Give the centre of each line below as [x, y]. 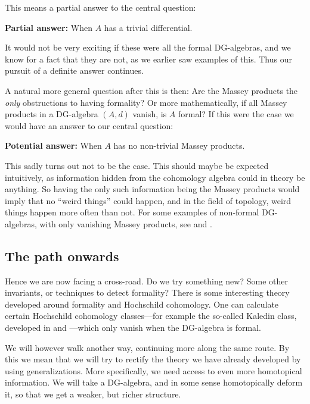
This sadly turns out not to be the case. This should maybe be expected [137, 165]
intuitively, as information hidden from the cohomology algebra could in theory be [155, 177]
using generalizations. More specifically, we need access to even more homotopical [154, 370]
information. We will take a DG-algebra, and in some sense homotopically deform [154, 382]
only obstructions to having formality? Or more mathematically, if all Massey [146, 102]
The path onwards [62, 256]
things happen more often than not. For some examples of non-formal [132, 212]
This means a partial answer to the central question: [100, 7]
